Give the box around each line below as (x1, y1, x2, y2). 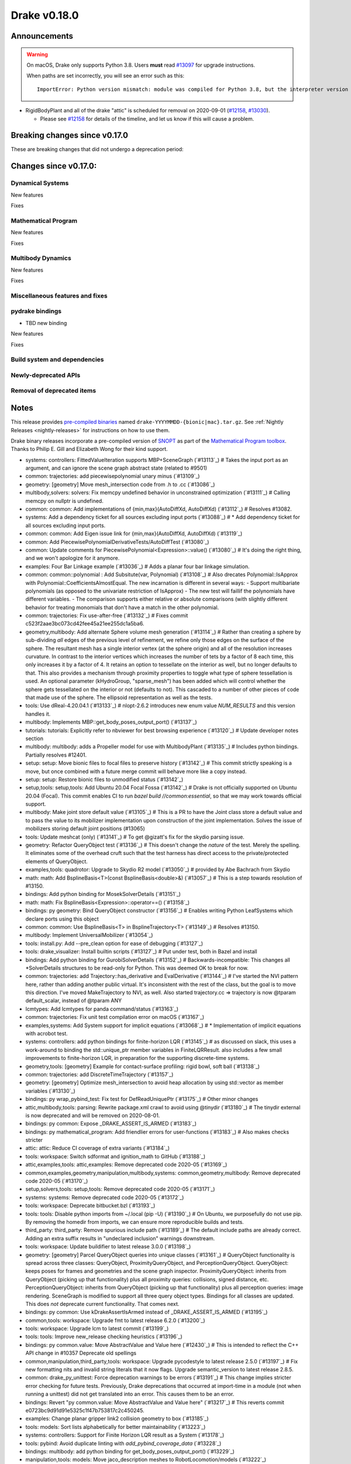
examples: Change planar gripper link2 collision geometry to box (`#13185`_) (25, 1415, 209, 1422)
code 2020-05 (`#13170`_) (25, 1178, 88, 1185)
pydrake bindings (11, 307, 61, 316)
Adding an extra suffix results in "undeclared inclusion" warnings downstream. (25, 1234, 215, 1241)
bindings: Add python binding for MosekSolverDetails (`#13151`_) (25, 891, 181, 898)
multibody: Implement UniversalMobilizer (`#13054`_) (25, 932, 153, 939)
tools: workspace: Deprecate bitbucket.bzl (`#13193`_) (25, 1202, 156, 1209)
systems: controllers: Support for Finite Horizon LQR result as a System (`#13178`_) (25, 1432, 225, 1439)
